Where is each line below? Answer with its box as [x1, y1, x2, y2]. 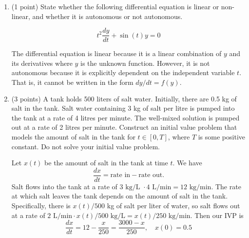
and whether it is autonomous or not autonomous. [32, 11, 183, 21]
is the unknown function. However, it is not [80, 58, 210, 68]
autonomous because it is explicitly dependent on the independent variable [11, 67, 235, 78]
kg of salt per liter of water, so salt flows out [107, 200, 240, 211]
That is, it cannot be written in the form [11, 77, 134, 87]
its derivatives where [11, 58, 73, 68]
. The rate [211, 181, 241, 191]
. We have [172, 158, 202, 168]
